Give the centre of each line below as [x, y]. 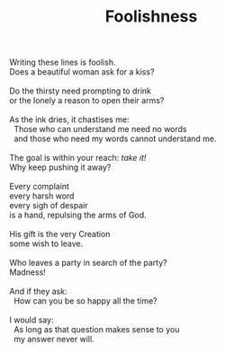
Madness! [28, 272]
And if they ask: [38, 291]
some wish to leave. [46, 243]
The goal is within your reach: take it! [78, 158]
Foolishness [151, 17]
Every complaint [40, 187]
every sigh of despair [49, 206]
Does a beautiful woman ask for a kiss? [82, 72]
